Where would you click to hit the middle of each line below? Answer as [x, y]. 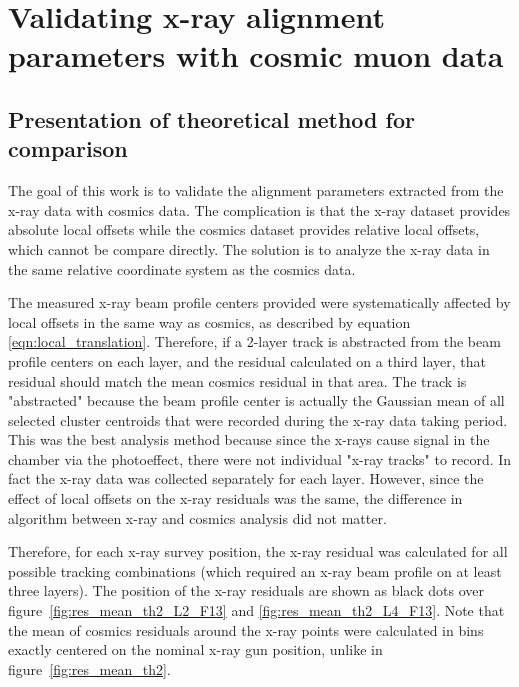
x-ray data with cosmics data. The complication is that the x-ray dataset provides [259, 209]
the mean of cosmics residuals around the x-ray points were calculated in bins [246, 629]
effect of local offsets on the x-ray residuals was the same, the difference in [235, 498]
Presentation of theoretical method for [211, 118]
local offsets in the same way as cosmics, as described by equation [209, 321]
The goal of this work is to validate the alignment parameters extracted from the [256, 190]
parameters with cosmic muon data [256, 55]
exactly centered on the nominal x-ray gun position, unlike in [195, 649]
